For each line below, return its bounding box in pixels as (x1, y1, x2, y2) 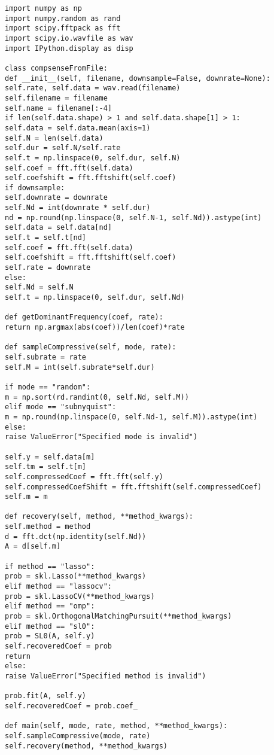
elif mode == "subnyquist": (5, 403, 117, 412)
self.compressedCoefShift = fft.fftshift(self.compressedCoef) (5, 482, 262, 491)
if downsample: (5, 183, 65, 192)
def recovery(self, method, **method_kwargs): (5, 512, 193, 521)
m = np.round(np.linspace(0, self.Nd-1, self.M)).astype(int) (5, 412, 258, 421)
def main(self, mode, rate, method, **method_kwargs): (5, 721, 228, 730)
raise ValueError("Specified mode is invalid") (5, 433, 198, 442)
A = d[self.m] (5, 542, 61, 551)
